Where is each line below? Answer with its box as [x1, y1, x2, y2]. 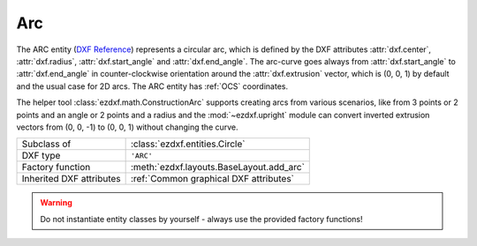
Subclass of [21, 138, 72, 150]
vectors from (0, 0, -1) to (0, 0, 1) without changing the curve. [16, 122, 238, 132]
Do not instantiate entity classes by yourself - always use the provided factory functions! [40, 213, 363, 224]
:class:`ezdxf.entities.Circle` [130, 138, 246, 150]
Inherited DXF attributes [21, 173, 121, 185]
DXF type [21, 150, 61, 162]
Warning [40, 198, 72, 208]
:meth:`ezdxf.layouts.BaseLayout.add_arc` [130, 161, 305, 174]
